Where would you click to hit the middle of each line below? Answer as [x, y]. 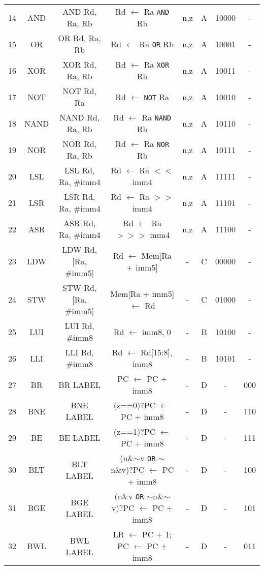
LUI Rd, [79, 326]
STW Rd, [79, 288]
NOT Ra [157, 97]
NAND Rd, [80, 117]
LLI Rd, [79, 352]
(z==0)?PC [135, 405]
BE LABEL [79, 437]
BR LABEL [79, 384]
